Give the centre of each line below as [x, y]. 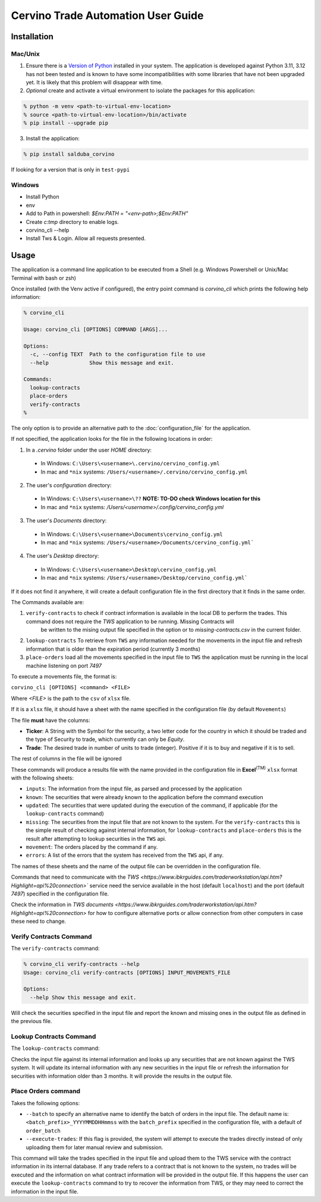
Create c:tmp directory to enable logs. [72, 222]
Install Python [43, 197]
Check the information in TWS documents [62, 905]
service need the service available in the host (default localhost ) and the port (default [197, 885]
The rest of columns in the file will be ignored [66, 759]
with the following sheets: [43, 778]
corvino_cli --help [48, 230]
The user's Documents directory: [66, 520]
